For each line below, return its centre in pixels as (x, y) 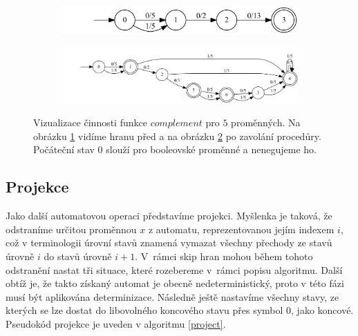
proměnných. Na (266, 122)
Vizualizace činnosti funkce (90, 122)
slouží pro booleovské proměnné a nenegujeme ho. (211, 149)
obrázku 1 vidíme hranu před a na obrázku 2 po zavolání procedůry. (177, 136)
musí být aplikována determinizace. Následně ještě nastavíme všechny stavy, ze (172, 296)
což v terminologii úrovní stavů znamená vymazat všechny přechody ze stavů (169, 243)
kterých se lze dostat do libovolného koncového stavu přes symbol (144, 310)
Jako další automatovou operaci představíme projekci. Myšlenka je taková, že (169, 216)
